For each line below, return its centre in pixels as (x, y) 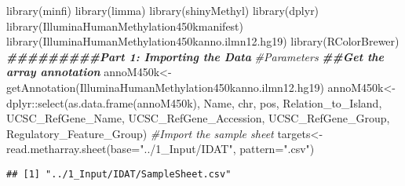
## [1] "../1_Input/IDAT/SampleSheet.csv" (119, 174)
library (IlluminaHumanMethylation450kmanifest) (125, 26)
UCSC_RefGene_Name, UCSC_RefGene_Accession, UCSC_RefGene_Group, (198, 118)
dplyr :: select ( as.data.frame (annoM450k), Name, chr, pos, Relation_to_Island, (194, 102)
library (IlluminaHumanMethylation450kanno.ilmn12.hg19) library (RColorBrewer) (203, 41)
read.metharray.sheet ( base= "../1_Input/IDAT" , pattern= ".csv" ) (161, 149)
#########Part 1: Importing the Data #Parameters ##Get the (195, 56)
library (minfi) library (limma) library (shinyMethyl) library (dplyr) (163, 10)
